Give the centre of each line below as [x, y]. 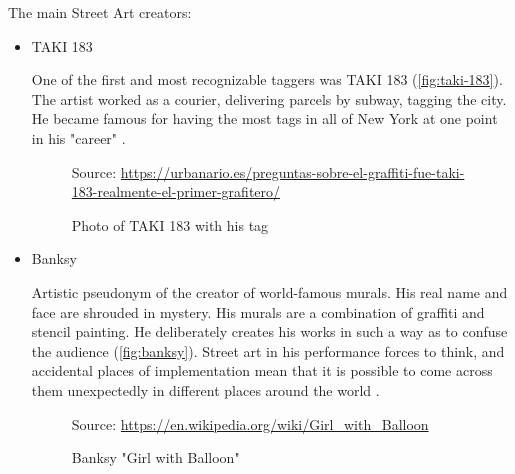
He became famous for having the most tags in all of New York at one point [264, 118]
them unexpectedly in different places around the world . [205, 389]
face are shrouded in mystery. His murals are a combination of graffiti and [258, 311]
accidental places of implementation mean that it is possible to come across [262, 370]
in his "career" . [78, 137]
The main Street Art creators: [100, 12]
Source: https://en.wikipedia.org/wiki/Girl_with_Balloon [250, 423]
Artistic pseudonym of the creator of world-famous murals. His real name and [269, 291]
